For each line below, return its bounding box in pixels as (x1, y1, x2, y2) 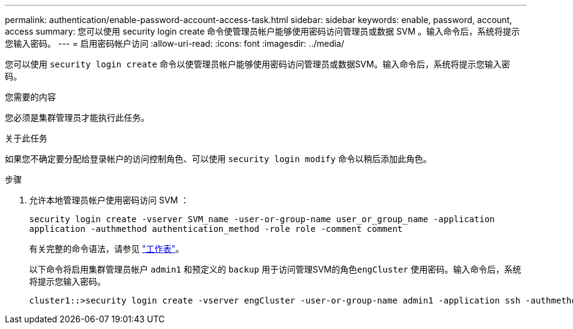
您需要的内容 (5, 92, 56, 102)
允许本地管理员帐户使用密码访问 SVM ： (29, 195, 189, 205)
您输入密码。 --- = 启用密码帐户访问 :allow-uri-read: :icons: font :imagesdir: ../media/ (5, 38, 345, 49)
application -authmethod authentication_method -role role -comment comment (29, 224, 403, 234)
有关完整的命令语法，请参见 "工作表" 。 (29, 243, 184, 254)
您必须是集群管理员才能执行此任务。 (5, 112, 149, 123)
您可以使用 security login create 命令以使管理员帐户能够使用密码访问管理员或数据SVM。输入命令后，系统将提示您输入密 (5, 59, 510, 69)
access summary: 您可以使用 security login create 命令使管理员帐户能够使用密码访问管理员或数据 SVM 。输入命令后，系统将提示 (5, 26, 520, 36)
